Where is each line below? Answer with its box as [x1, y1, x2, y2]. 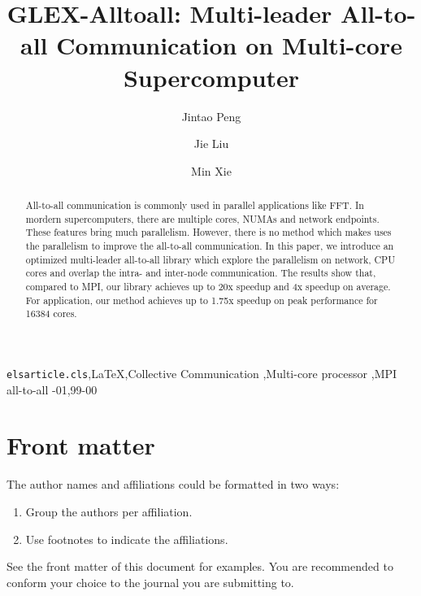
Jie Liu [193, 135, 229, 152]
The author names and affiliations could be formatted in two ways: [7, 476, 340, 493]
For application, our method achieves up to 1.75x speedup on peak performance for [25, 293, 378, 307]
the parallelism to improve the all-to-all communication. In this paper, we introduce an [25, 239, 394, 253]
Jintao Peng [181, 107, 241, 124]
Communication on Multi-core [56, 28, 402, 62]
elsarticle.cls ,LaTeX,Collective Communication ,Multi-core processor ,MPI [7, 364, 397, 381]
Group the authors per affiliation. [25, 502, 193, 520]
